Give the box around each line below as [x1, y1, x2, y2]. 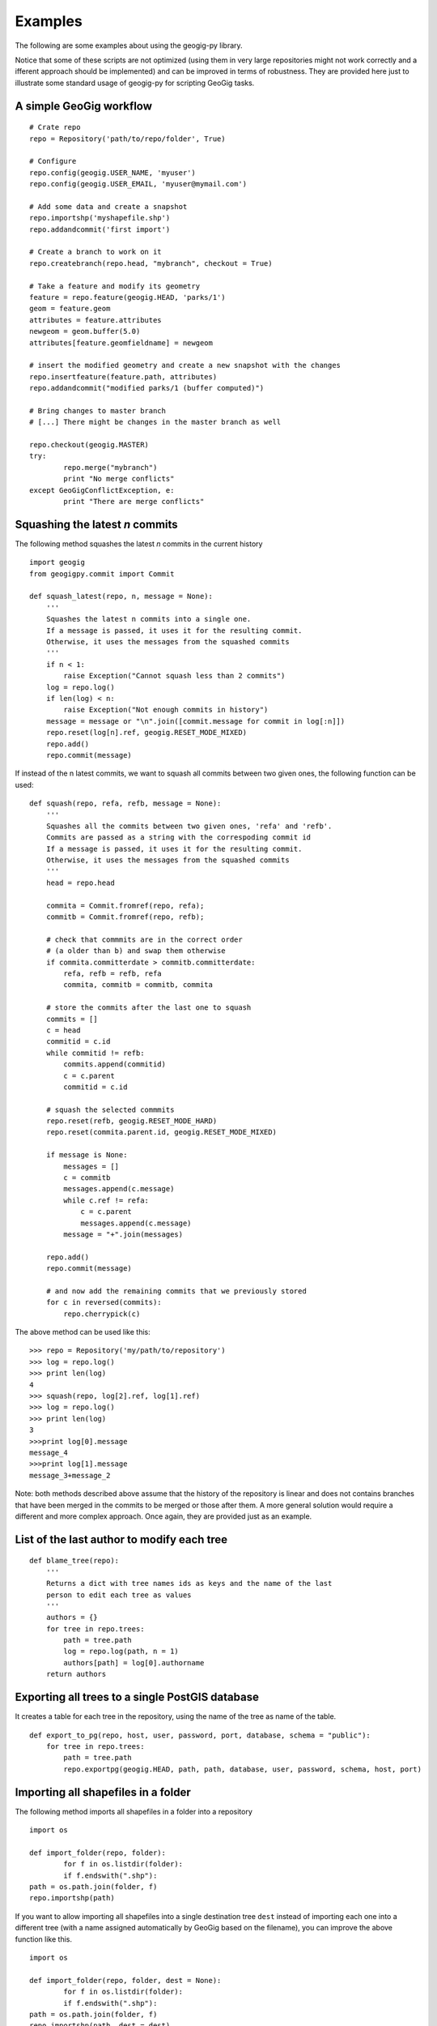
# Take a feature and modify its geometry [29, 281, 201, 291]
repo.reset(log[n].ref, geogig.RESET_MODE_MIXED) [45, 728, 247, 737]
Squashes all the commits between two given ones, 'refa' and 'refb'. [45, 821, 333, 831]
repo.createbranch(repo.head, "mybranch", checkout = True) [29, 259, 273, 267]
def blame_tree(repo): [29, 1556, 120, 1566]
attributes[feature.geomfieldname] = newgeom [29, 338, 214, 348]
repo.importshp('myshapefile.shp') [29, 213, 171, 223]
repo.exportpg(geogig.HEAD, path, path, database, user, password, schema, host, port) [63, 1764, 422, 1774]
